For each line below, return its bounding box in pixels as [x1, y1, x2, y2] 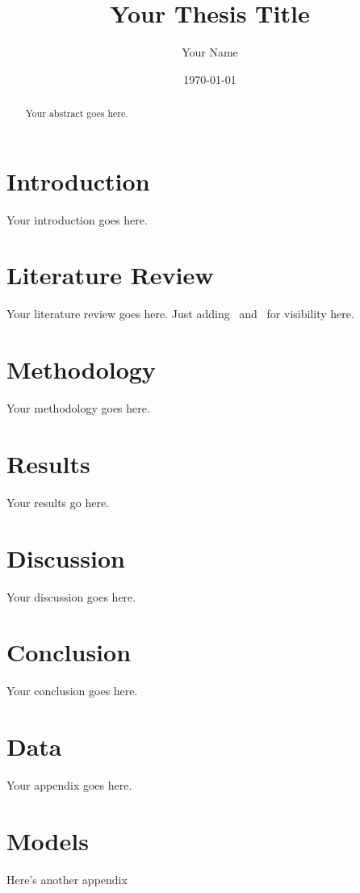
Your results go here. [6, 493, 110, 510]
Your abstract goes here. [25, 107, 128, 120]
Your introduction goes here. [6, 211, 148, 228]
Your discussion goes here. [6, 588, 136, 605]
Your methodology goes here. [6, 400, 150, 417]
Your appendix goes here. [6, 777, 132, 794]
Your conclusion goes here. [6, 682, 138, 699]
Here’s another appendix [6, 870, 128, 887]
